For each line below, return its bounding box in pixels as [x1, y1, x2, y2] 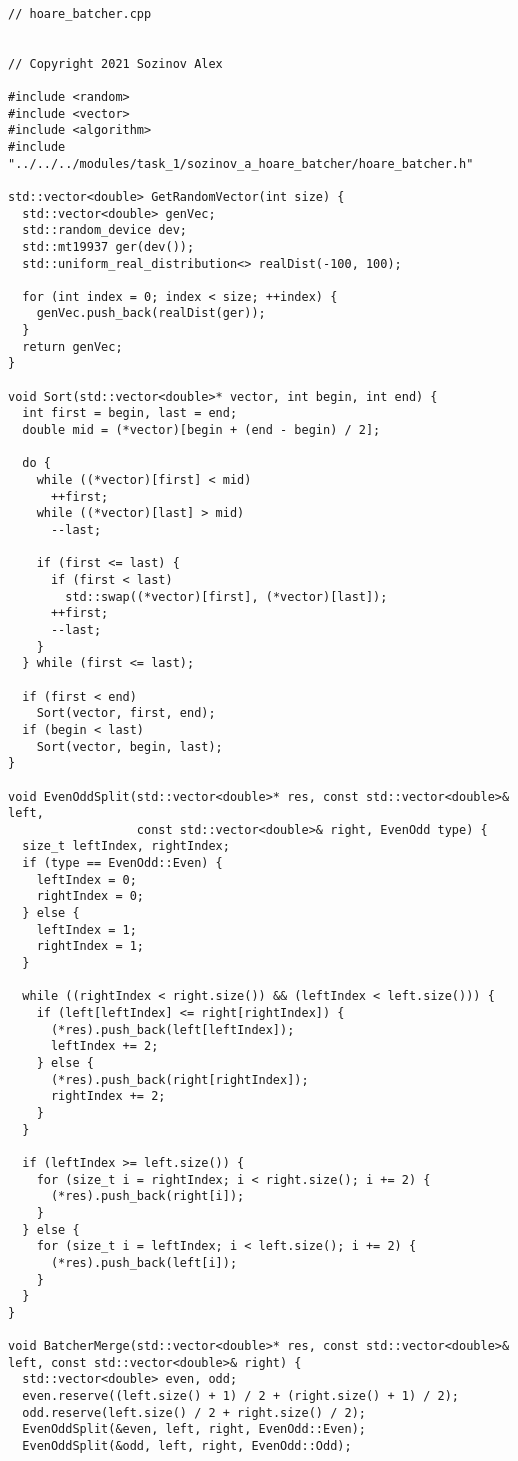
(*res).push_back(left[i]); [50, 1255, 238, 1270]
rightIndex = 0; [36, 889, 145, 904]
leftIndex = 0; [36, 872, 137, 887]
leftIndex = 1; [36, 922, 137, 937]
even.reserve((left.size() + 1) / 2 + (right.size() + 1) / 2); [22, 1389, 460, 1404]
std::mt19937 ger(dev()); [22, 239, 195, 254]
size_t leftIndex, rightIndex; [22, 839, 230, 854]
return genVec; [22, 339, 123, 354]
